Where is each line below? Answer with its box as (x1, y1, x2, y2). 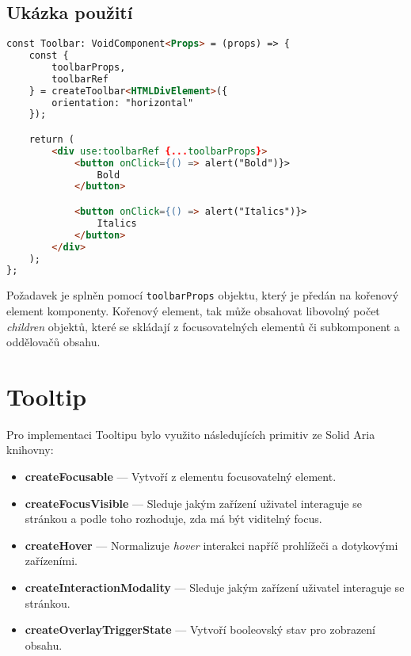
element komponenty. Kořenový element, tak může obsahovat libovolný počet (6, 302, 380, 318)
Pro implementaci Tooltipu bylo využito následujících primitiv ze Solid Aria (6, 425, 375, 442)
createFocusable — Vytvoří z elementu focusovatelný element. (25, 468, 337, 485)
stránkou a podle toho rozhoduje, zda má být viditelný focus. (25, 510, 322, 527)
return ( (29, 133, 74, 145)
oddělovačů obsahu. (6, 334, 101, 350)
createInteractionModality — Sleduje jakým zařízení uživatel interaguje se (25, 578, 405, 595)
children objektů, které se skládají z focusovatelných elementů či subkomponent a (6, 318, 400, 334)
